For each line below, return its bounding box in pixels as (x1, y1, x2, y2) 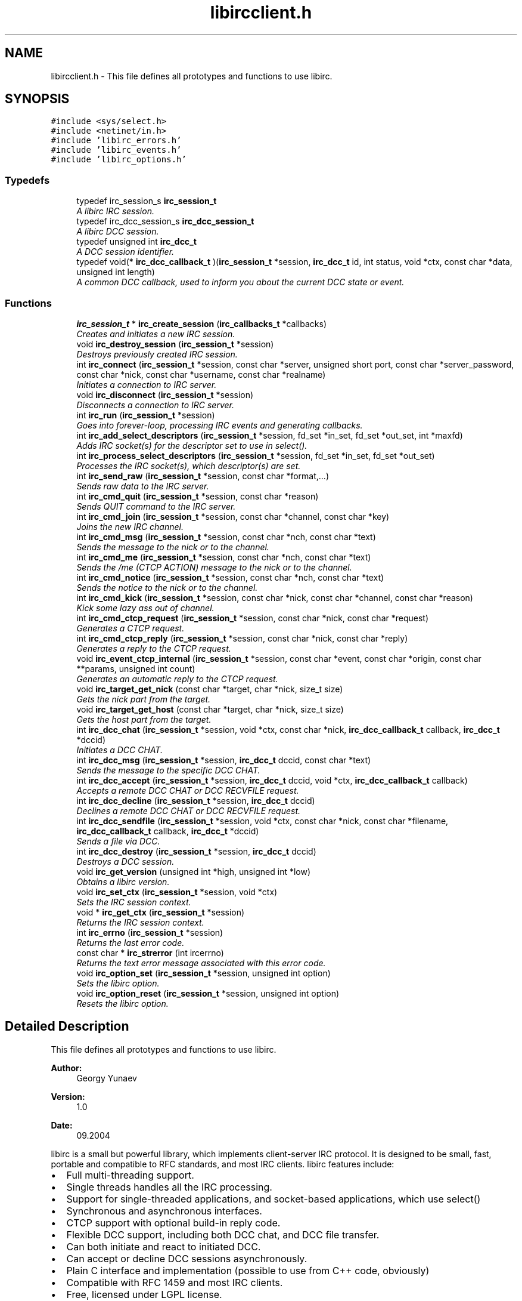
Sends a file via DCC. (76, 836, 160, 846)
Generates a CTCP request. (76, 622, 185, 633)
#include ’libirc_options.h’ (51, 155, 187, 165)
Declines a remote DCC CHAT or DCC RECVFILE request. (76, 805, 301, 816)
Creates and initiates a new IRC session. (76, 328, 235, 339)
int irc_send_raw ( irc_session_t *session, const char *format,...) (76, 470, 329, 481)
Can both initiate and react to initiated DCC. (66, 1240, 261, 1253)
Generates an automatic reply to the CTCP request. (76, 673, 278, 684)
